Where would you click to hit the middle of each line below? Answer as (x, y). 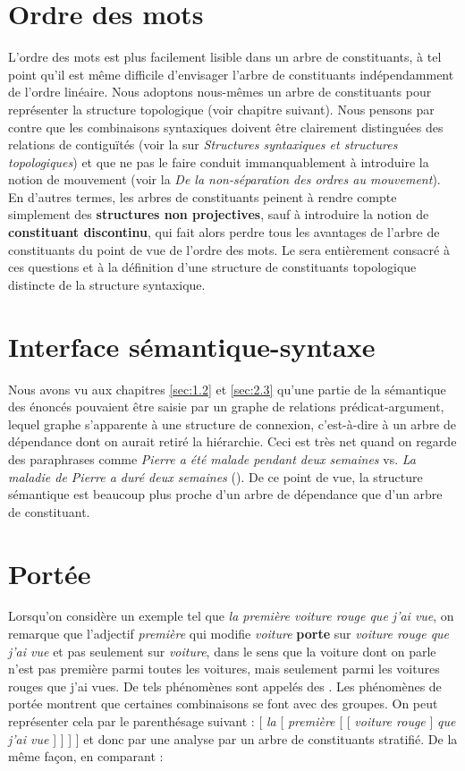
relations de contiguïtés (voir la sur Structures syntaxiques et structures (203, 144)
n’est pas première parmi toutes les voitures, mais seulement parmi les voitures (224, 669)
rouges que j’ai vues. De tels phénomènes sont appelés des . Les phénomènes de (225, 686)
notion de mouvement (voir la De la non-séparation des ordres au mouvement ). (224, 179)
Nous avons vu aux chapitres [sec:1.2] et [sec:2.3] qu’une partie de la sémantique (227, 389)
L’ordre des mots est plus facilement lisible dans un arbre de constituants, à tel (225, 57)
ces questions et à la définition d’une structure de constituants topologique (212, 267)
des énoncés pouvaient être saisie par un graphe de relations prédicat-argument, (226, 407)
